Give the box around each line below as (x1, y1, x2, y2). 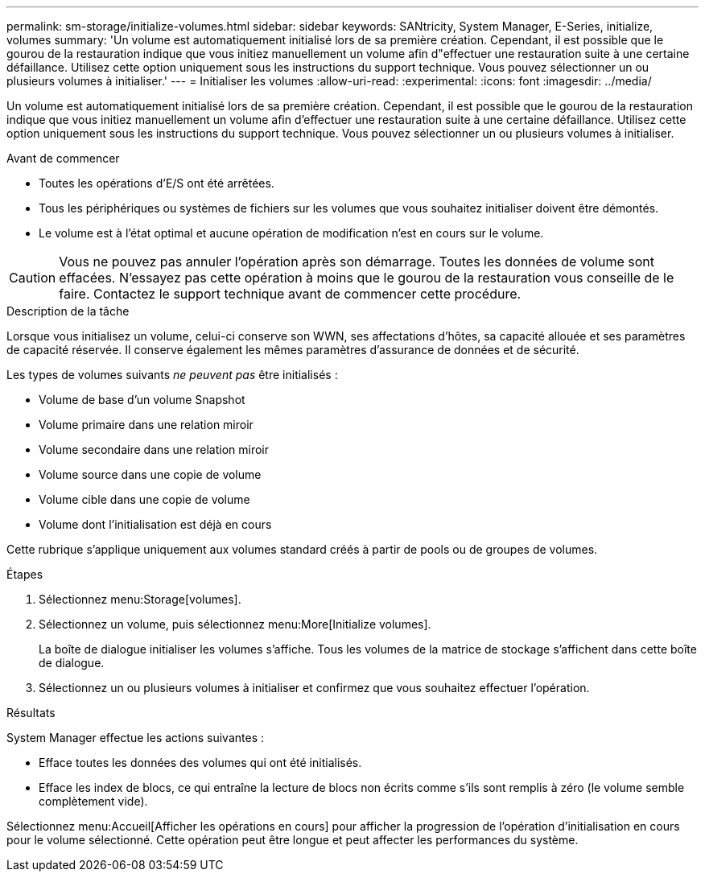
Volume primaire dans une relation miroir (39, 418, 254, 431)
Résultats (6, 706, 56, 719)
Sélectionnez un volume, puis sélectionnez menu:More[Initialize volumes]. (39, 617, 431, 631)
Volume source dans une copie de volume (39, 468, 262, 481)
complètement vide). (39, 794, 148, 808)
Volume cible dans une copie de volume (39, 493, 250, 506)
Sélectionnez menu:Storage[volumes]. (39, 592, 241, 606)
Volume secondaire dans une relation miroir (39, 443, 270, 456)
